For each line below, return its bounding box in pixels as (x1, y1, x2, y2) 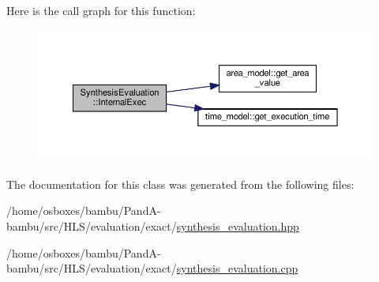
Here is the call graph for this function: (6, 2, 196, 18)
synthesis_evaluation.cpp (176, 260, 298, 276)
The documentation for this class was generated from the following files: (6, 175, 355, 192)
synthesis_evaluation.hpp (176, 217, 299, 234)
